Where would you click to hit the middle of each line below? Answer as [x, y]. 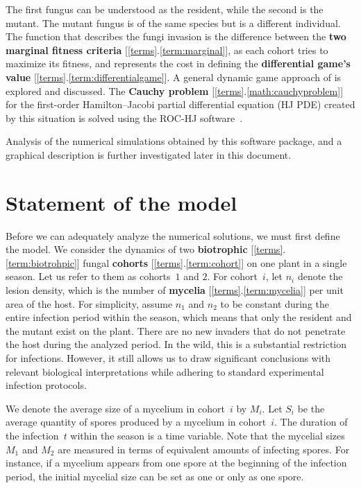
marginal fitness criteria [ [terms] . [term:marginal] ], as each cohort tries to [167, 50]
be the [311, 408]
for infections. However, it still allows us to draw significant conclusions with [168, 358]
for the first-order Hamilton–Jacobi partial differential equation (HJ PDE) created [180, 104]
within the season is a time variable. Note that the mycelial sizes [208, 435]
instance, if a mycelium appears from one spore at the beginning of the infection [176, 463]
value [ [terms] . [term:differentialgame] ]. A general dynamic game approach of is [174, 77]
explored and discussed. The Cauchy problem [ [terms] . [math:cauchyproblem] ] [175, 90]
